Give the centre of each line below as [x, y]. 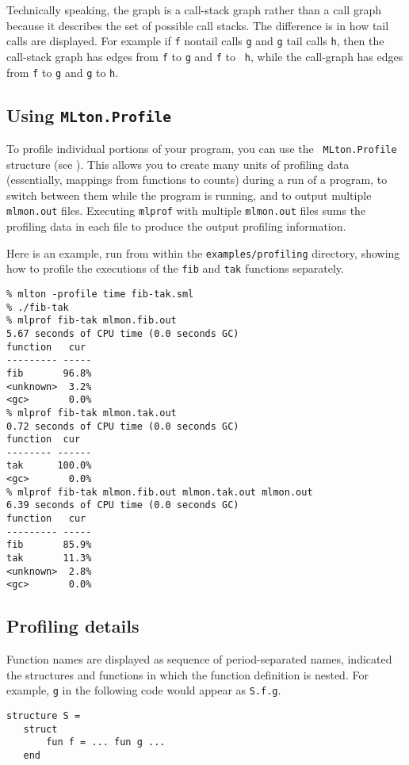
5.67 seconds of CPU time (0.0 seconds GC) [123, 333]
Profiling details [73, 626]
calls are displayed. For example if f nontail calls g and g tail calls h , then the [195, 41]
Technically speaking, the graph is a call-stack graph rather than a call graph [194, 10]
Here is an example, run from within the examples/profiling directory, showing [203, 252]
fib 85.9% [49, 545]
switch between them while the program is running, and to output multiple [189, 195]
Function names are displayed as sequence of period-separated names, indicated [199, 659]
